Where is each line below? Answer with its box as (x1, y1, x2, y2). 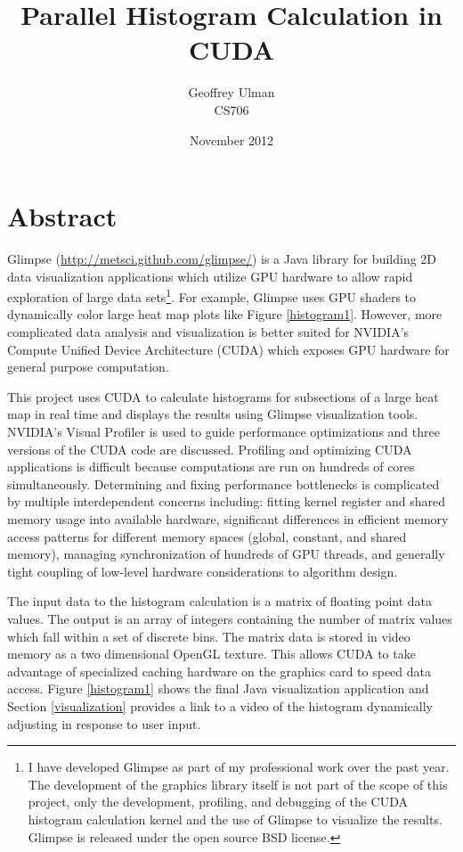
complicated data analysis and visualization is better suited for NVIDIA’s (7, 323, 410, 341)
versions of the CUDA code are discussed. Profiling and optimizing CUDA (7, 439, 412, 458)
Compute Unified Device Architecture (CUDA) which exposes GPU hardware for (7, 340, 450, 358)
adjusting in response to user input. (7, 714, 201, 733)
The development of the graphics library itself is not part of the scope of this (28, 774, 448, 793)
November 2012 (189, 130, 274, 149)
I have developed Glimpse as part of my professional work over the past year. (28, 758, 450, 776)
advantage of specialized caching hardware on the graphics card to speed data (7, 661, 431, 680)
